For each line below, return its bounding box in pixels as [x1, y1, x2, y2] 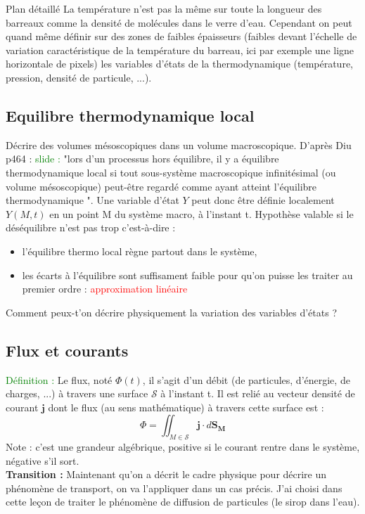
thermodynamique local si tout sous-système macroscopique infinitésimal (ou [6, 165, 336, 179]
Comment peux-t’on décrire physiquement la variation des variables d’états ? [6, 304, 338, 319]
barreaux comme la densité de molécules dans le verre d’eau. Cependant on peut [6, 15, 352, 30]
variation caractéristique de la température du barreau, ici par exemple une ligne [6, 42, 354, 57]
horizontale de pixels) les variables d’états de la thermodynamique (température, [6, 56, 354, 71]
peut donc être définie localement [191, 193, 335, 207]
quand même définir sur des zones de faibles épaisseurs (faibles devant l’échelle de [6, 29, 357, 44]
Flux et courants [6, 339, 129, 361]
